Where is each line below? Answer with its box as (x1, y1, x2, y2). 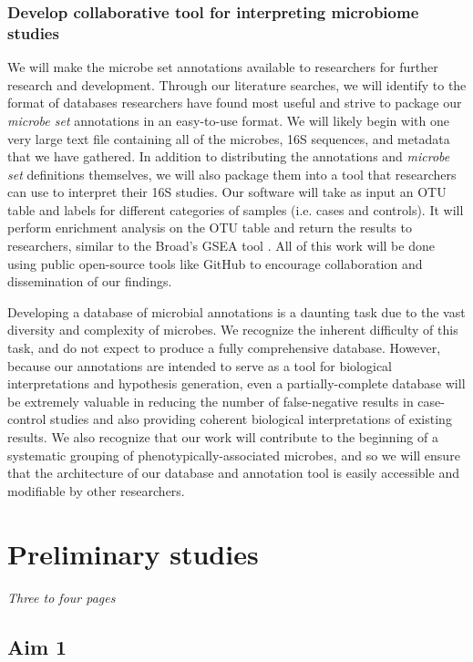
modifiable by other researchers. (7, 481, 185, 500)
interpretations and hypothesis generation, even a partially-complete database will (7, 374, 466, 393)
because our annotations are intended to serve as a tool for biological (7, 356, 393, 375)
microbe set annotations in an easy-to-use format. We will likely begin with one (7, 110, 449, 129)
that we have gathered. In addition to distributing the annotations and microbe (7, 147, 450, 166)
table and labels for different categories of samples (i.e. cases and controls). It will (7, 200, 464, 219)
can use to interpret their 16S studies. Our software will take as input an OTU (7, 182, 447, 202)
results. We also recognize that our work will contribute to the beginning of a (7, 428, 438, 447)
